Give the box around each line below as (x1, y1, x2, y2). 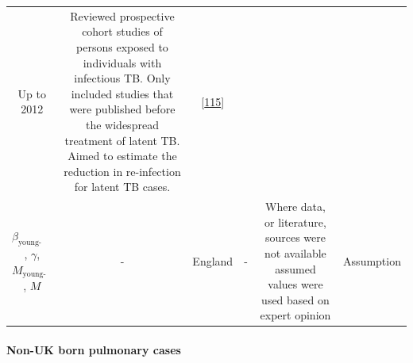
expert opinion (260, 307, 331, 323)
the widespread (86, 116, 159, 132)
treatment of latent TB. (64, 132, 180, 148)
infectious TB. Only (74, 70, 171, 86)
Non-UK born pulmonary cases (6, 341, 181, 357)
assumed (275, 260, 316, 277)
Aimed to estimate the (68, 147, 177, 164)
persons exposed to (76, 38, 168, 55)
